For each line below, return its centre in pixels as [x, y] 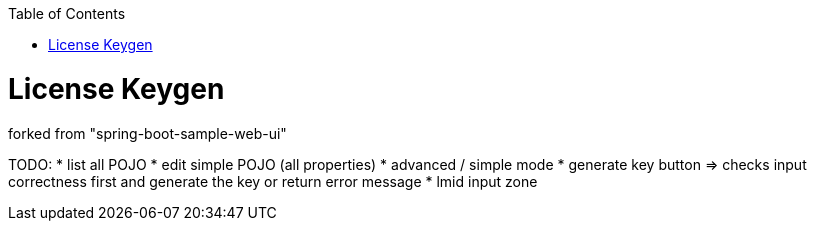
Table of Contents [67, 13]
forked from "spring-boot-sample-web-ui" [147, 133]
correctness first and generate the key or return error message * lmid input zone [273, 181]
